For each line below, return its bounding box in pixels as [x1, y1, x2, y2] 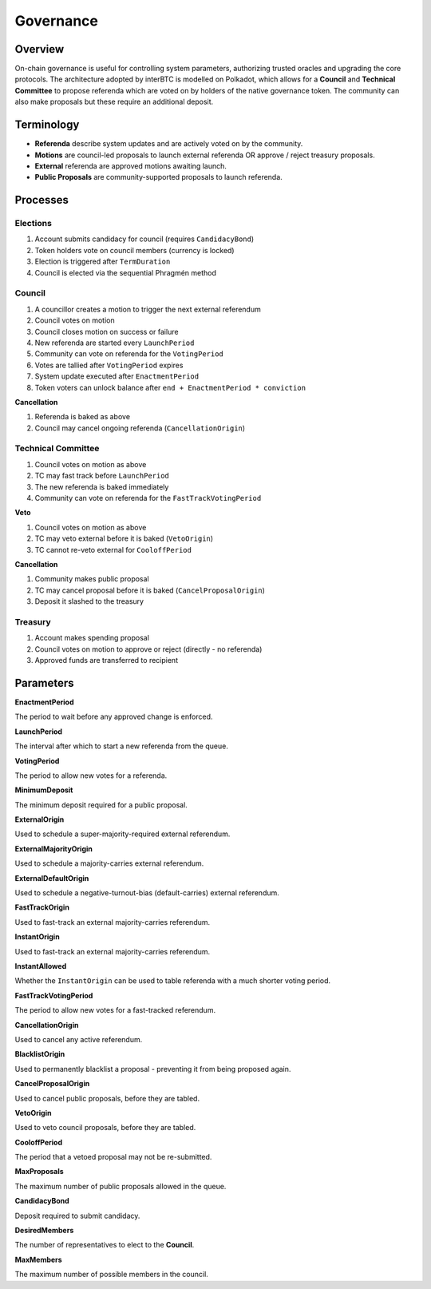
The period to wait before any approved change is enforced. [14, 712, 213, 722]
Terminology [14, 118, 80, 132]
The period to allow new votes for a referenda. [14, 771, 168, 780]
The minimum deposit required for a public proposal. [14, 799, 188, 810]
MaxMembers [14, 1255, 63, 1264]
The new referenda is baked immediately [34, 482, 169, 491]
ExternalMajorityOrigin [14, 843, 93, 854]
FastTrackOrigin [14, 902, 69, 912]
